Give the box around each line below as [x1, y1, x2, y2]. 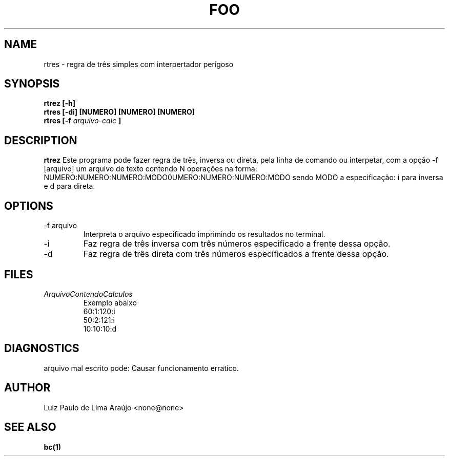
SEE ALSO [4, 421, 56, 434]
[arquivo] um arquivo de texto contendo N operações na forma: [44, 164, 257, 173]
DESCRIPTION [4, 134, 77, 147]
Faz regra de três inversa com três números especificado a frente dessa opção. [83, 238, 391, 249]
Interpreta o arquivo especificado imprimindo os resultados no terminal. [83, 230, 325, 239]
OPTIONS [4, 199, 53, 212]
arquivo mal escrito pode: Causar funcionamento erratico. [44, 363, 239, 373]
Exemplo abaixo [83, 298, 137, 307]
